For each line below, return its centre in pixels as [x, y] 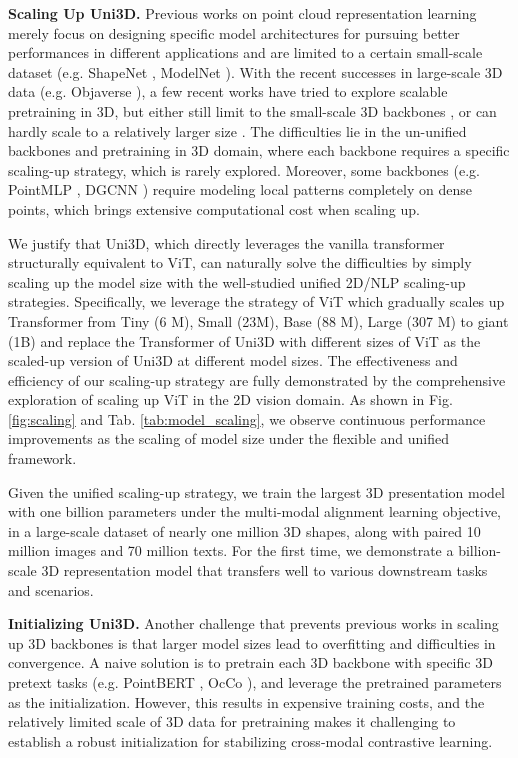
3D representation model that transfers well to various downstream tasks [264, 570]
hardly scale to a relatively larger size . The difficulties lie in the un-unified [237, 130]
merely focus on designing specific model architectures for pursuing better [234, 32]
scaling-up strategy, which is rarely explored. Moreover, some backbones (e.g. [244, 169]
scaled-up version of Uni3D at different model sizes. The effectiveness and [233, 360]
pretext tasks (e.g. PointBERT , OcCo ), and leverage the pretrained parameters [255, 682]
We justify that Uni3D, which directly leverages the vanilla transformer [226, 242]
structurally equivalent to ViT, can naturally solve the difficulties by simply [240, 262]
